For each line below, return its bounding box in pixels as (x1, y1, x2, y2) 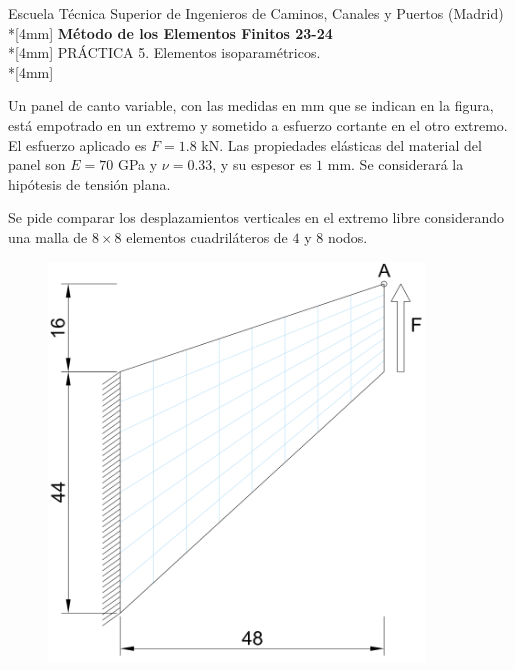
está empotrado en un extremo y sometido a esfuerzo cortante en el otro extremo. (8, 114, 508, 135)
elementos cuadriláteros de (126, 226, 288, 247)
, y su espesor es (212, 154, 312, 175)
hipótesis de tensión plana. (8, 173, 171, 194)
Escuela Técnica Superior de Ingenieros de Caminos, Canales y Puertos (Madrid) (8, 3, 504, 23)
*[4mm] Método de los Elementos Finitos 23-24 (8, 22, 333, 43)
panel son (8, 154, 66, 175)
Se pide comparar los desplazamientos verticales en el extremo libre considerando (8, 207, 505, 228)
